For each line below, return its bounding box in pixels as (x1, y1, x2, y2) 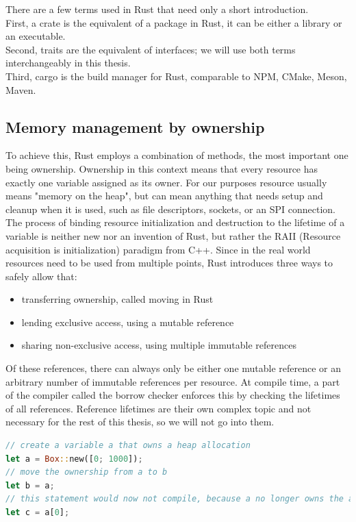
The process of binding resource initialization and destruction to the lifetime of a (5, 215, 345, 229)
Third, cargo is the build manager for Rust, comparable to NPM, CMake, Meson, (5, 69, 347, 83)
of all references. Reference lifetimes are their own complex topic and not (5, 401, 311, 415)
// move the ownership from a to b (5, 467, 168, 477)
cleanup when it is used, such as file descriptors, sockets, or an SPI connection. (5, 201, 335, 216)
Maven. (5, 82, 36, 97)
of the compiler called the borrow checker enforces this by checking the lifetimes (5, 388, 340, 402)
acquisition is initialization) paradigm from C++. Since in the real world (5, 242, 311, 256)
